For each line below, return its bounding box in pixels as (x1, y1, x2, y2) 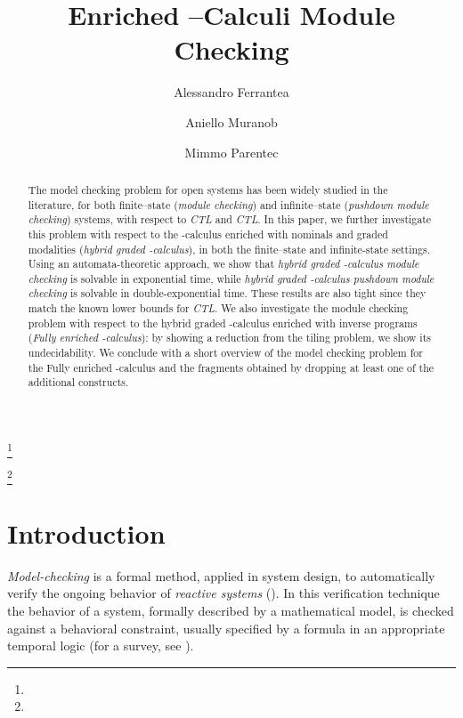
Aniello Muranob (185, 112, 278, 131)
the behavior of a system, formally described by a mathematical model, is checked (7, 601, 454, 620)
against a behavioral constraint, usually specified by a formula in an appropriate (7, 618, 445, 637)
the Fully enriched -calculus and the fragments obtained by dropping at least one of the (28, 359, 435, 375)
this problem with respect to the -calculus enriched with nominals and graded (28, 226, 388, 241)
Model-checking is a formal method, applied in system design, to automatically (7, 566, 435, 585)
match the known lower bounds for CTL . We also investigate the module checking (28, 301, 409, 316)
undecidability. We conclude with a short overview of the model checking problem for (28, 345, 423, 360)
